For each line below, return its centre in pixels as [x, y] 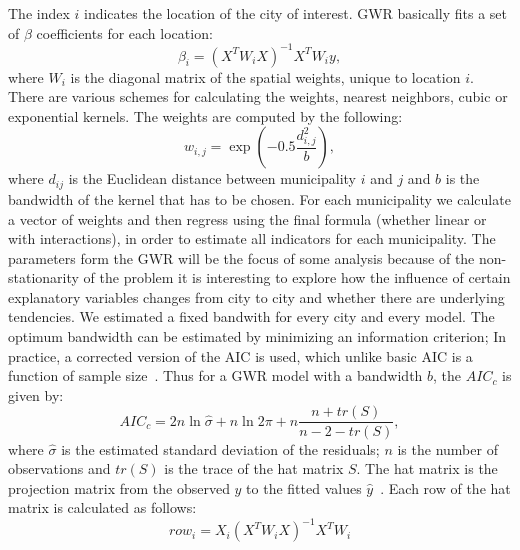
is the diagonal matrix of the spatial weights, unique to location [265, 76]
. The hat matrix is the [427, 468]
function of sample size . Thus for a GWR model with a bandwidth [215, 375]
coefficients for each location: [124, 32]
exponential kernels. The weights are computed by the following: [205, 115]
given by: [36, 394]
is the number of [447, 448]
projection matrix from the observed [119, 487]
